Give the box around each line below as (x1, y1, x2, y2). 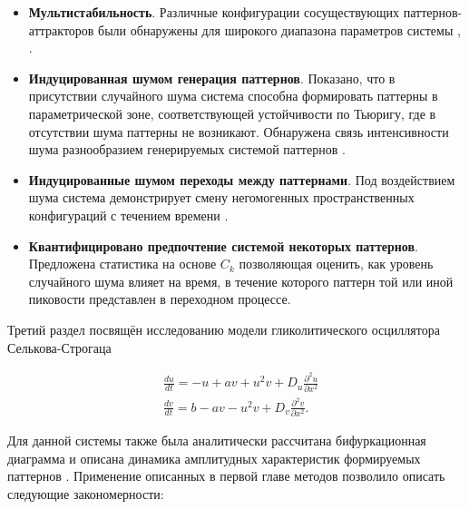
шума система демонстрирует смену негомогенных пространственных (28, 188, 415, 207)
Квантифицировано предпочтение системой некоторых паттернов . (28, 236, 418, 255)
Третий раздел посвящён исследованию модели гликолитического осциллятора (7, 319, 440, 338)
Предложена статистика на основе (28, 254, 217, 273)
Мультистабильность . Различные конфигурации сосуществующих (28, 3, 400, 21)
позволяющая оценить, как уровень (239, 254, 434, 273)
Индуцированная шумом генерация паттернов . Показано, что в (28, 68, 396, 87)
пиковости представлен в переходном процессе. (28, 289, 291, 308)
